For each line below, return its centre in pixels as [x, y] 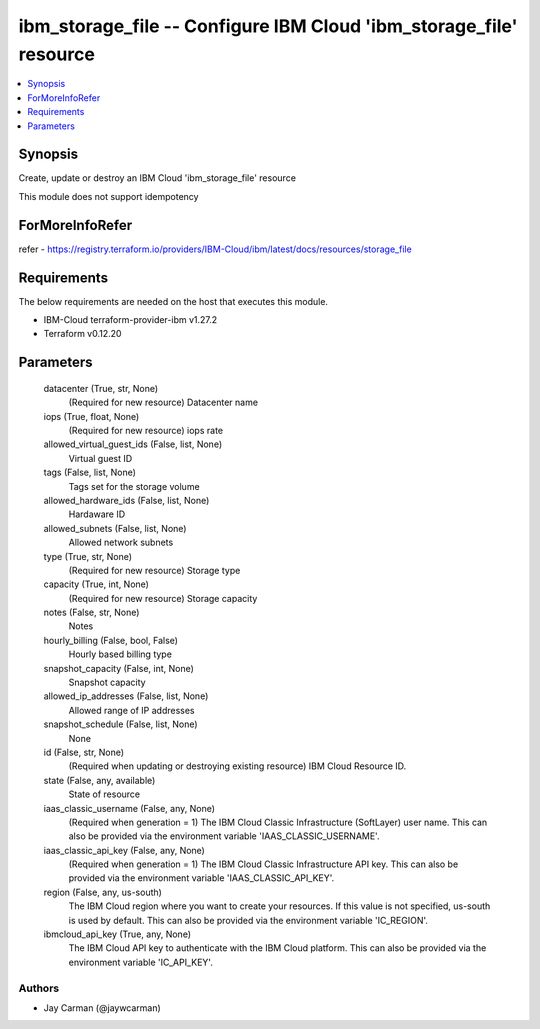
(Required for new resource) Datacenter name [163, 402]
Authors [39, 988]
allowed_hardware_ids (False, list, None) [126, 500]
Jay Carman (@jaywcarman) [102, 1007]
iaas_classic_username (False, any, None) [129, 808]
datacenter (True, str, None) [101, 388]
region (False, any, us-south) [102, 892]
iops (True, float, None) [91, 416]
